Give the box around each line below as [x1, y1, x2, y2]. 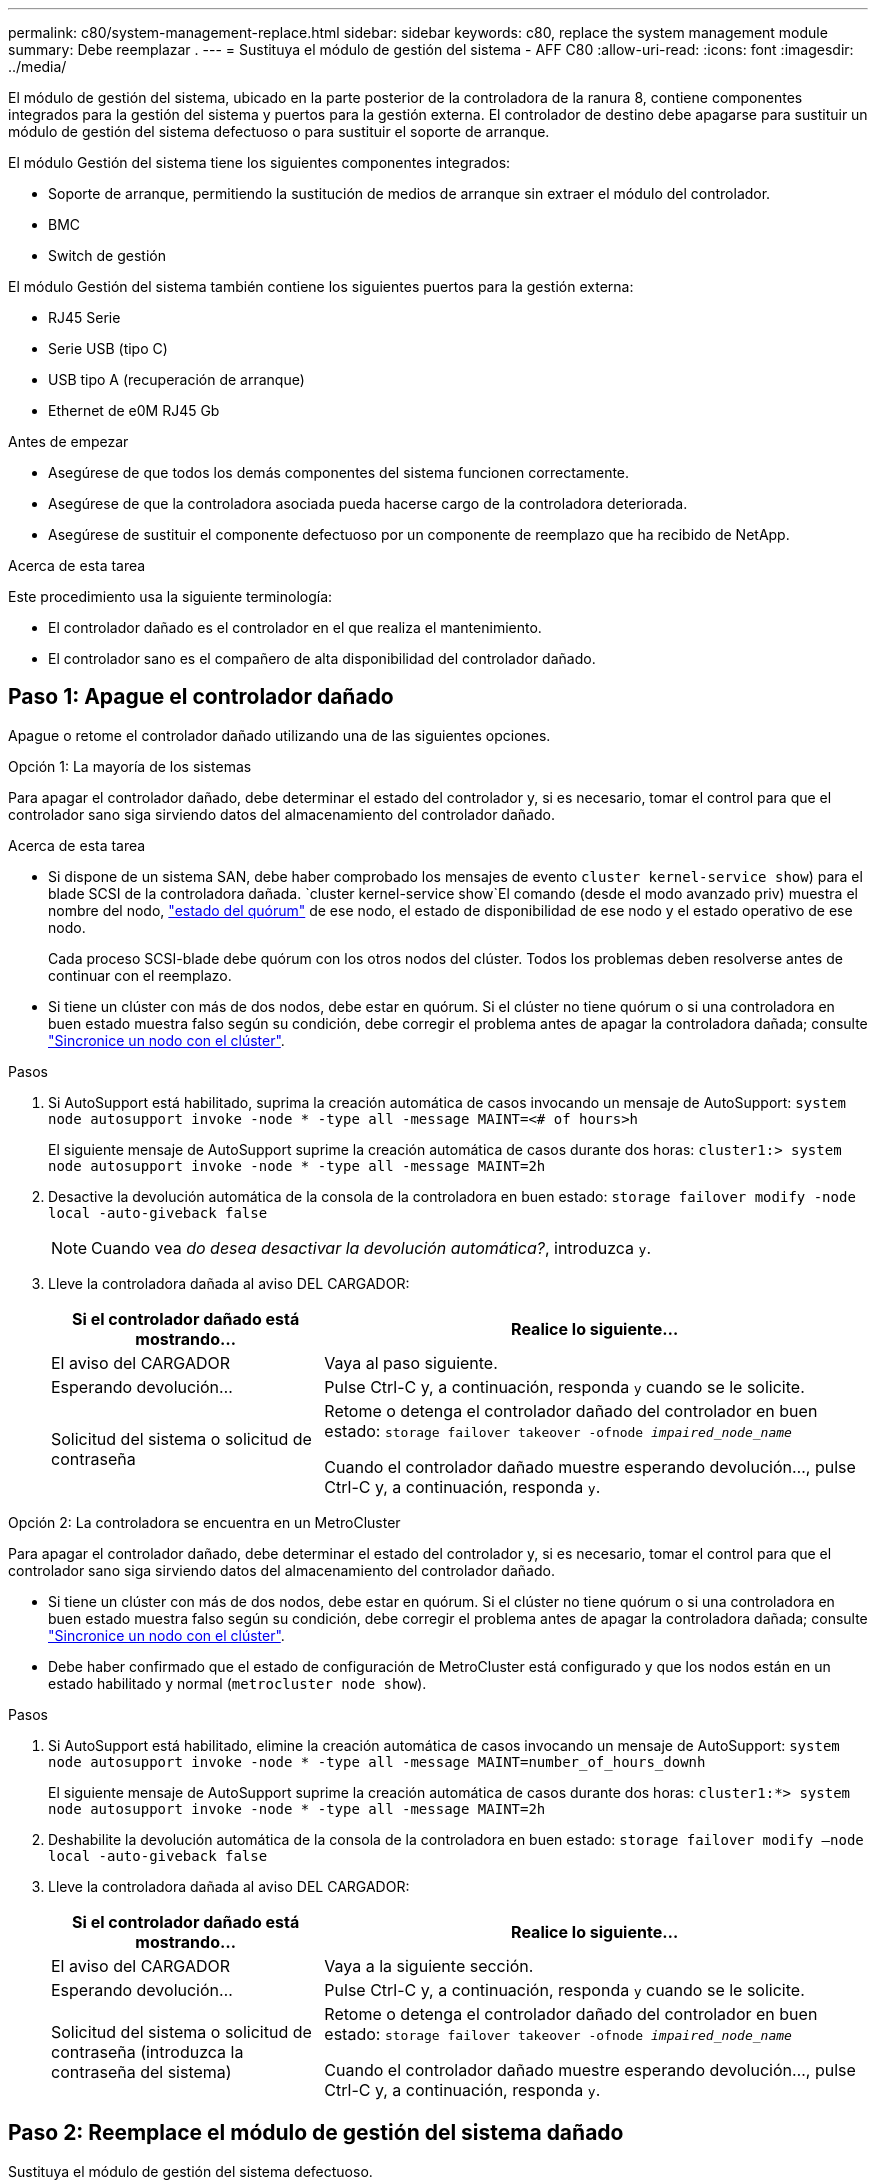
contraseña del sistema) [51, 2061, 232, 2082]
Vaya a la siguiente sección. [324, 1955, 534, 1976]
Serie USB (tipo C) [48, 340, 168, 357]
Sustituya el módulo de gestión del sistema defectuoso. [8, 2162, 373, 2180]
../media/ [8, 58, 67, 75]
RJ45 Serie [48, 309, 121, 326]
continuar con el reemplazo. [48, 966, 232, 984]
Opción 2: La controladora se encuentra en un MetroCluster [8, 1513, 401, 1531]
